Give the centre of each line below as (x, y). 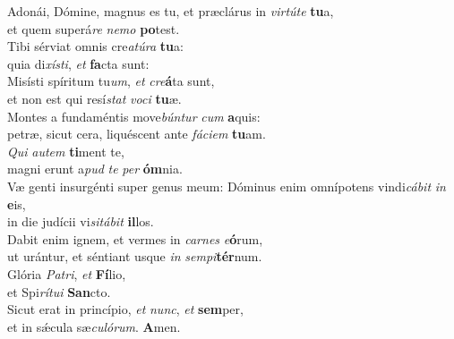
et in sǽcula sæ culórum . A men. (94, 326)
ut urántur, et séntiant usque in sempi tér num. (135, 256)
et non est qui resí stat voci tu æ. (94, 98)
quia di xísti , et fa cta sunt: (78, 63)
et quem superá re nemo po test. (94, 28)
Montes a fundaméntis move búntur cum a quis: (134, 116)
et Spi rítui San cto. (59, 291)
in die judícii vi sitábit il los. (81, 221)
